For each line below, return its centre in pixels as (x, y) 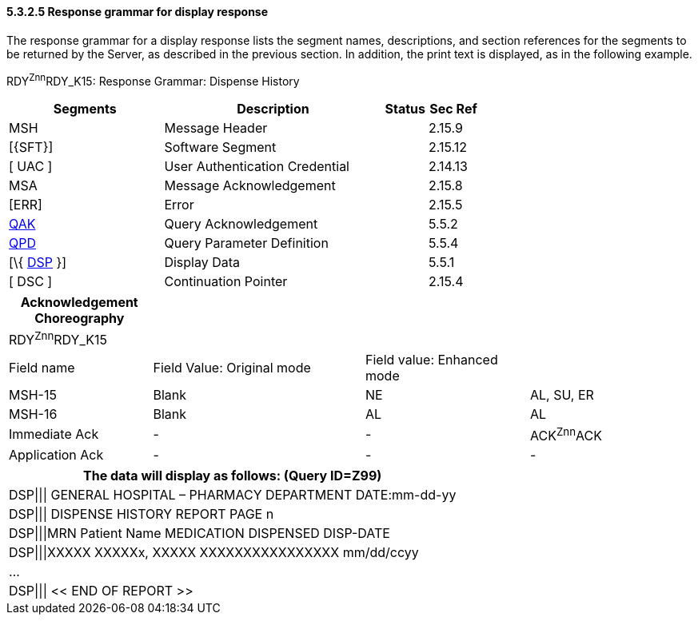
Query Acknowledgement (241, 224)
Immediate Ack (54, 434)
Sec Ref (453, 109)
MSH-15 (33, 394)
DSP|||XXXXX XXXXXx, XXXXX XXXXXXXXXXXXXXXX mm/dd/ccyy (214, 552)
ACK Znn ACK (566, 434)
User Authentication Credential (257, 167)
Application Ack (56, 454)
